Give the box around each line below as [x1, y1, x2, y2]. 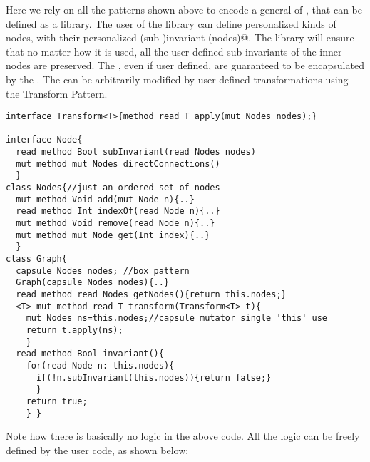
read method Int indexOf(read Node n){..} [16, 206, 220, 217]
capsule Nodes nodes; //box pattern [16, 265, 190, 276]
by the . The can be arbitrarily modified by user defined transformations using [6, 71, 349, 86]
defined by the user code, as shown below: [6, 442, 189, 457]
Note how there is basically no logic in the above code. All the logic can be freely [6, 428, 360, 443]
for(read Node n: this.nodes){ [26, 360, 175, 371]
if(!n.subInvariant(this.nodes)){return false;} [36, 372, 272, 383]
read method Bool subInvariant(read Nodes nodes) [16, 147, 256, 158]
